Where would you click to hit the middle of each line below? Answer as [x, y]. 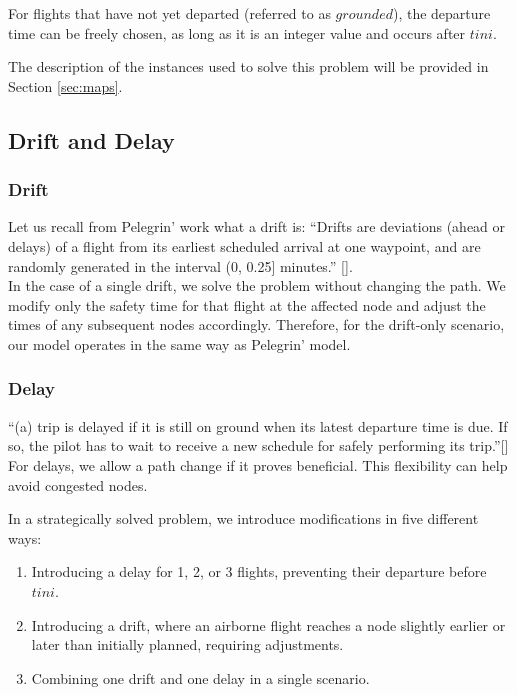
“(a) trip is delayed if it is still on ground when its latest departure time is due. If [258, 425]
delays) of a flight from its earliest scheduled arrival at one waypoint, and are [244, 245]
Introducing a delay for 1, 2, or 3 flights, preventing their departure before [259, 571]
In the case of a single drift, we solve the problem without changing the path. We [257, 285]
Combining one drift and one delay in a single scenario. [200, 677]
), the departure [441, 13]
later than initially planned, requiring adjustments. [187, 644]
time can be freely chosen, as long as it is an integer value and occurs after [237, 32]
